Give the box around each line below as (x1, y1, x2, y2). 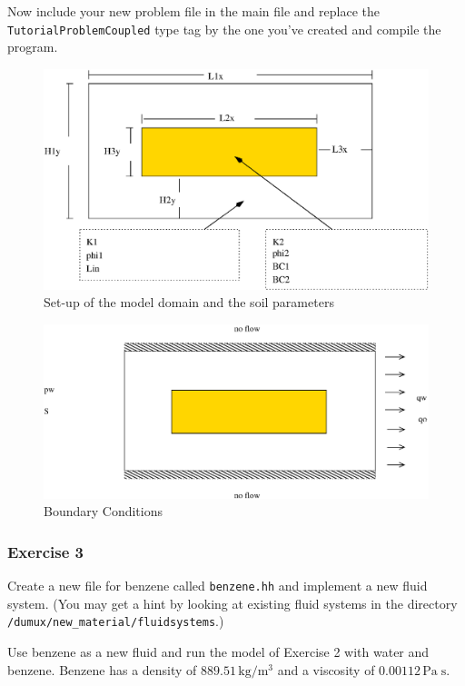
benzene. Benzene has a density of (7, 660, 197, 679)
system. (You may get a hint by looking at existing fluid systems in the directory (7, 593, 458, 612)
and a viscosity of (277, 660, 375, 679)
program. (7, 37, 58, 56)
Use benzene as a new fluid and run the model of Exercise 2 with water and (7, 642, 430, 661)
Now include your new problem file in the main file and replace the (7, 2, 381, 20)
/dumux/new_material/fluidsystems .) (7, 611, 224, 631)
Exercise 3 (7, 540, 84, 562)
